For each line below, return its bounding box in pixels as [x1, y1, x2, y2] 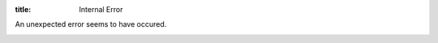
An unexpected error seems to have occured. [15, 19, 167, 29]
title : [15, 5, 32, 14]
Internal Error [79, 5, 123, 14]
